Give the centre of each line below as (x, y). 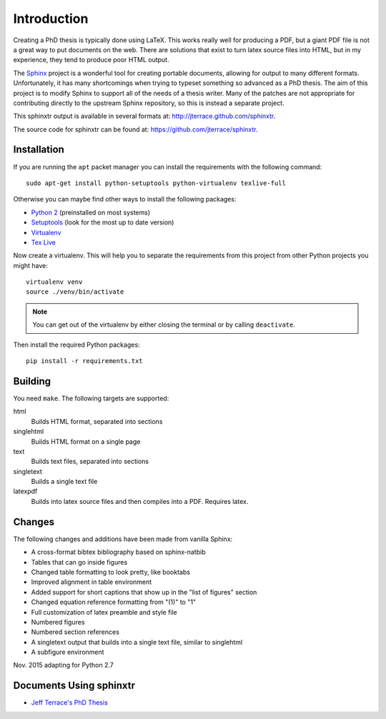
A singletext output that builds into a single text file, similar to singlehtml (137, 642)
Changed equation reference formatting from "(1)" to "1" (114, 602)
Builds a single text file (64, 482)
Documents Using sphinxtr (74, 686)
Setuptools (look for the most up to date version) (103, 222)
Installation (39, 150)
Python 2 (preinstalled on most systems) (91, 212)
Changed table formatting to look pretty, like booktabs (111, 572)
